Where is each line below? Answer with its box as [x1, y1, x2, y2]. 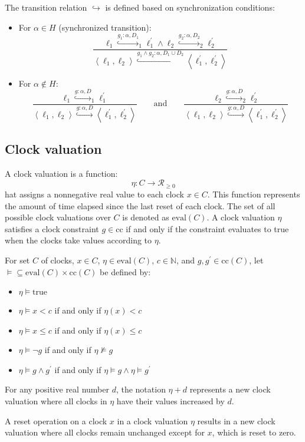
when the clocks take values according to [5, 234, 152, 246]
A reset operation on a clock [5, 414, 107, 427]
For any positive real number [5, 383, 109, 395]
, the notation [116, 383, 166, 395]
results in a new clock [197, 414, 276, 427]
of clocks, [41, 253, 74, 266]
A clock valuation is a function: [5, 167, 118, 179]
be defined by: [100, 265, 151, 278]
